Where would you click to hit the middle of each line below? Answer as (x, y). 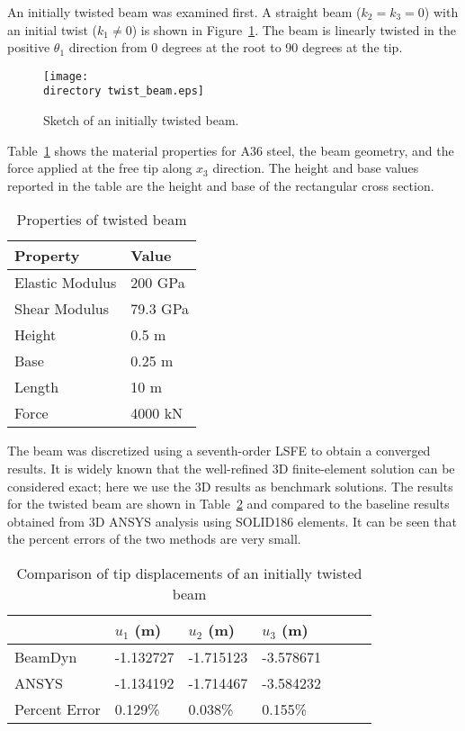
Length (37, 387)
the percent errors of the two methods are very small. (154, 539)
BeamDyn (46, 657)
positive (29, 47)
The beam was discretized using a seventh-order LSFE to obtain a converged (219, 451)
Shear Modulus (62, 309)
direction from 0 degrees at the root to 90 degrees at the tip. (236, 47)
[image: (66, 76)
